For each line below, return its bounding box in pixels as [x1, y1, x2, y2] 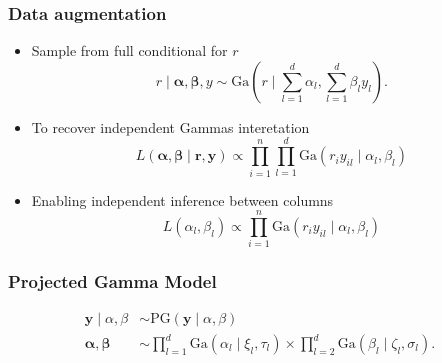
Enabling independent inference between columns [31, 189, 334, 210]
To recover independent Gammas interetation [31, 116, 310, 137]
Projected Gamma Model [8, 269, 217, 294]
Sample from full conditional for [31, 40, 228, 61]
